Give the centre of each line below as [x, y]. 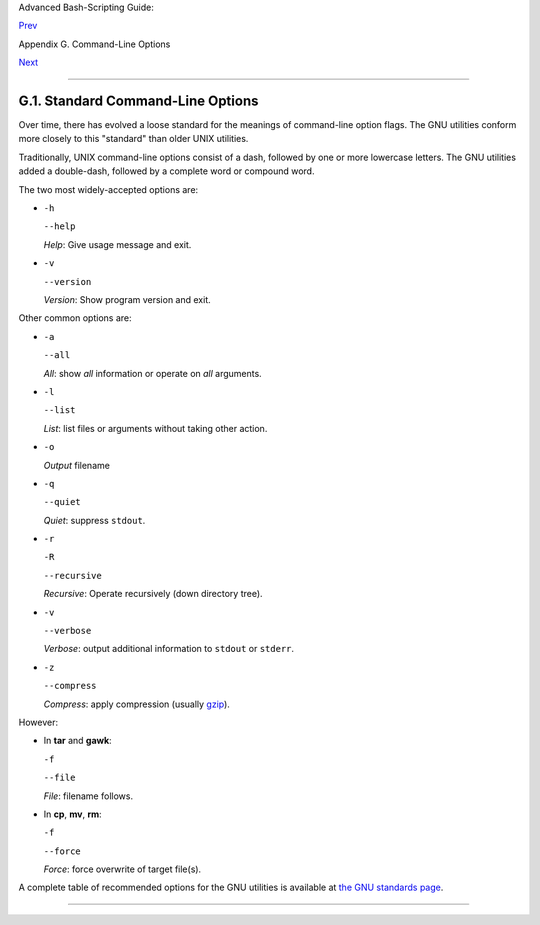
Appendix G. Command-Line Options [94, 44]
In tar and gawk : [77, 741]
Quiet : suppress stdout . [94, 520]
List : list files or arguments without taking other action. [155, 428]
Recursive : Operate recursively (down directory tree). [153, 594]
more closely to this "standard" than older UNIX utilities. [133, 139]
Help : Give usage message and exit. [117, 244]
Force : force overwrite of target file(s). [122, 869]
